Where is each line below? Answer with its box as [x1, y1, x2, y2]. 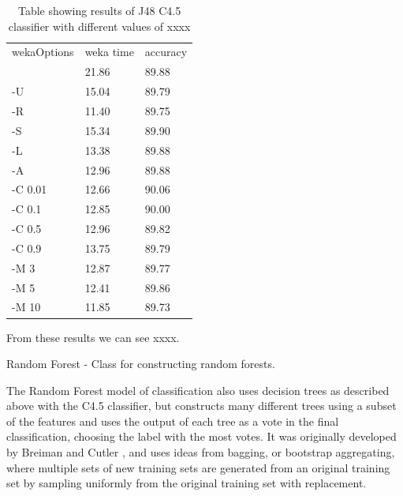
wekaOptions [12, 43, 74, 60]
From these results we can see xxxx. [6, 329, 180, 345]
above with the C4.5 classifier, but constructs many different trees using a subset [6, 397, 397, 414]
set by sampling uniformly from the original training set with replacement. [6, 475, 367, 491]
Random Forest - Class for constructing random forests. [6, 355, 275, 372]
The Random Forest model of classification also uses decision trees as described [6, 381, 390, 398]
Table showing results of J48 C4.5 [17, 2, 181, 18]
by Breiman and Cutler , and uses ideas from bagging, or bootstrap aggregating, [6, 444, 395, 460]
